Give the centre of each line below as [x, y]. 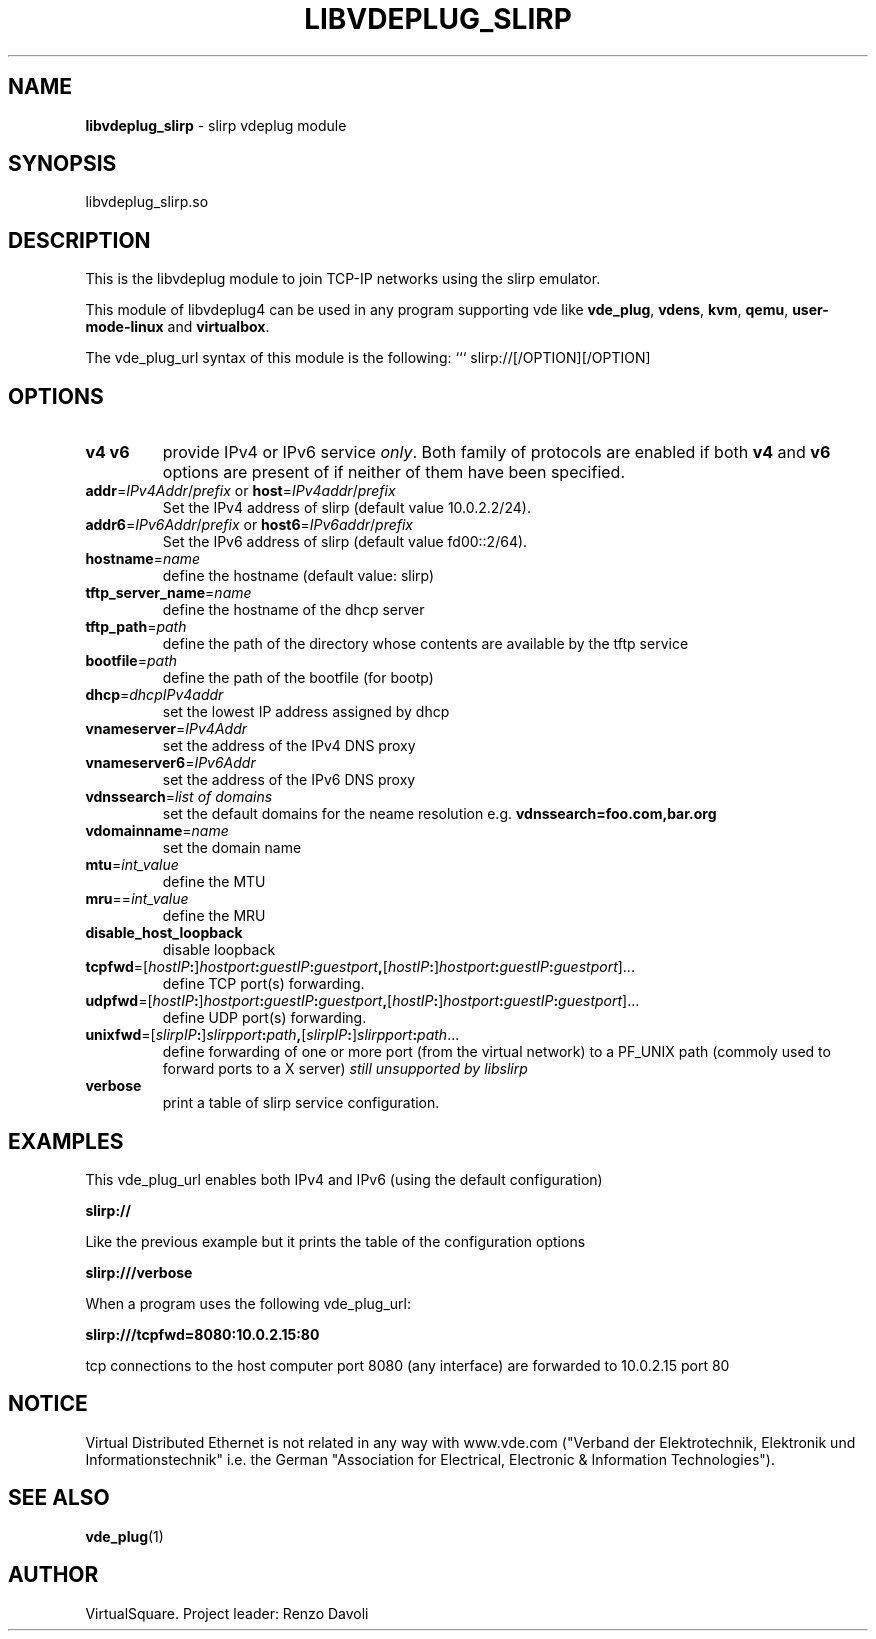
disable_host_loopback [164, 933]
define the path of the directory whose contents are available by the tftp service [425, 644]
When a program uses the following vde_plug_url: [248, 1303]
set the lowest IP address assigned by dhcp [306, 712]
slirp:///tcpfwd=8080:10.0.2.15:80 [202, 1334]
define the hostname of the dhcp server [293, 610]
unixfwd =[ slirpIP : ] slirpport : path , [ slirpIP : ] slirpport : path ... [272, 1035]
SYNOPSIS [62, 164]
